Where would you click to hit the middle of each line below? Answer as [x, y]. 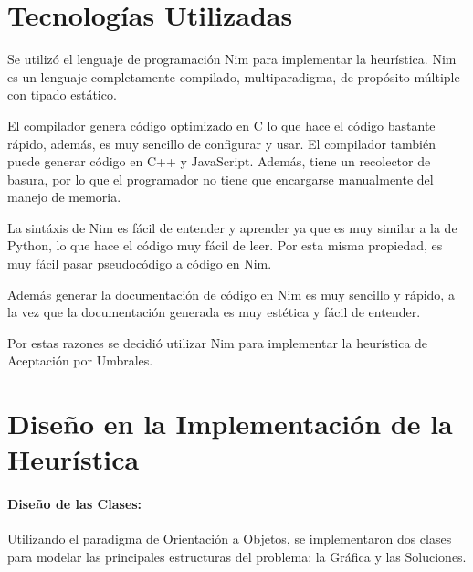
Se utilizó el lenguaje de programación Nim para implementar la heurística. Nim [232, 59]
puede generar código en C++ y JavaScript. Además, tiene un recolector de [219, 161]
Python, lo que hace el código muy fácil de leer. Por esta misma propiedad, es [225, 245]
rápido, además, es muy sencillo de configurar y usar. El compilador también [221, 143]
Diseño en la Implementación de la [230, 424]
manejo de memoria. [64, 197]
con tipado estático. [62, 95]
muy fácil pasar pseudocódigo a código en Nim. [140, 264]
